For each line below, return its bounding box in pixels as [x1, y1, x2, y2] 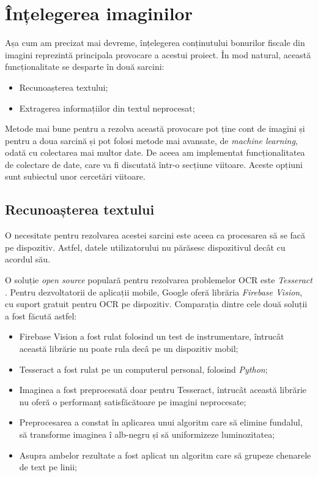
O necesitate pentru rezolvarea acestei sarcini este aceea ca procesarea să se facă [5, 229, 306, 242]
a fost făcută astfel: [5, 309, 77, 322]
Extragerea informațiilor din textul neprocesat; [19, 101, 195, 114]
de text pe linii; [19, 460, 77, 473]
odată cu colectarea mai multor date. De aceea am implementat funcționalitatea [5, 146, 305, 159]
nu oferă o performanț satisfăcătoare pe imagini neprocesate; [19, 395, 246, 408]
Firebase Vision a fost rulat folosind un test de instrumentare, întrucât [19, 330, 284, 343]
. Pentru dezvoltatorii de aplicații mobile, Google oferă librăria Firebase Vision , [5, 285, 303, 298]
